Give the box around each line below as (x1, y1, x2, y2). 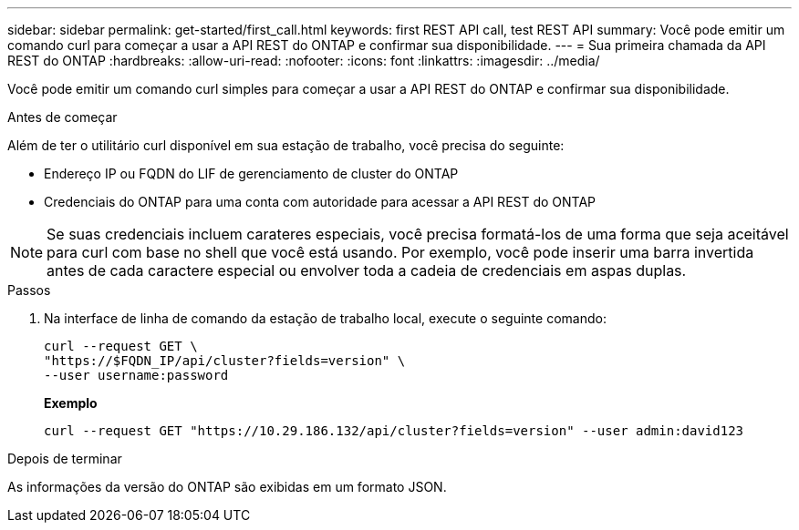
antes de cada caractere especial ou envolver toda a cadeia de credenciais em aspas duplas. (47, 261, 687, 280)
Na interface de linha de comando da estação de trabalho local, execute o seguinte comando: (44, 311, 607, 326)
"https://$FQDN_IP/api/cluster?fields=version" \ (44, 353, 406, 368)
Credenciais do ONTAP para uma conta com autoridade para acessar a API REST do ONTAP (44, 194, 597, 209)
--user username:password (44, 368, 229, 382)
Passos (7, 282, 51, 298)
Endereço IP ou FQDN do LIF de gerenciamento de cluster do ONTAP (44, 166, 459, 181)
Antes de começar (7, 109, 118, 125)
